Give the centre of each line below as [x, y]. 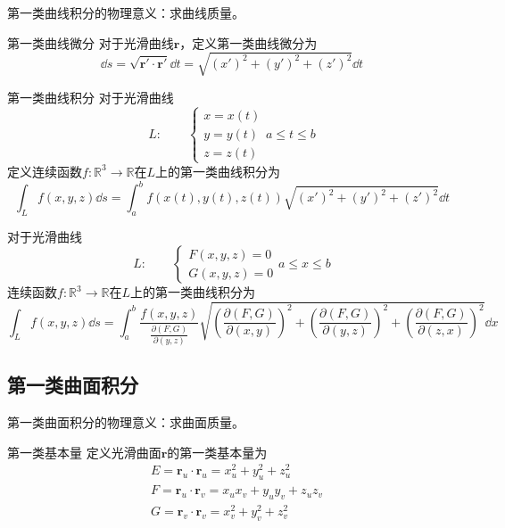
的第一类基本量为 [217, 452]
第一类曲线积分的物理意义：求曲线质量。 [126, 12]
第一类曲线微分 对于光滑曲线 [91, 42]
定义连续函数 [45, 171]
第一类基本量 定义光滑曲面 [84, 452]
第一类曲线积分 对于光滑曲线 [91, 97]
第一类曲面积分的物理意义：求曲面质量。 [126, 422]
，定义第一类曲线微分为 [248, 42]
